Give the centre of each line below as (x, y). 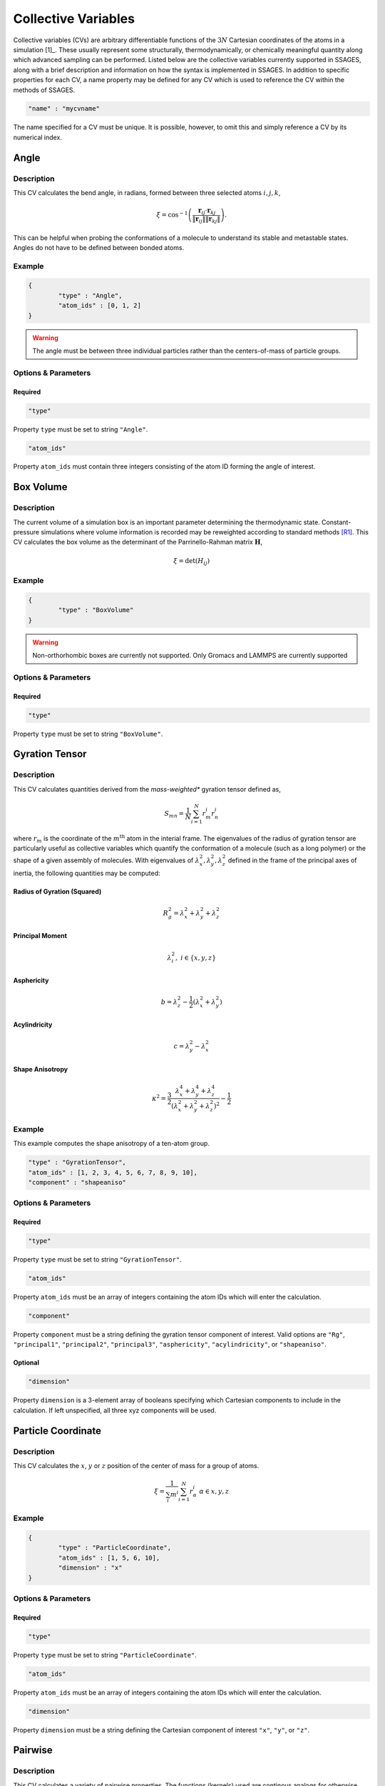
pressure (26, 532)
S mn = (174, 814)
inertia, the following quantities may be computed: (87, 873)
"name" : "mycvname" (64, 109)
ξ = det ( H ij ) (192, 562)
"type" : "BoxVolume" (96, 610)
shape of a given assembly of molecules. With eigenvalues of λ (106, 860)
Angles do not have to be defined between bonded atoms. (99, 247)
